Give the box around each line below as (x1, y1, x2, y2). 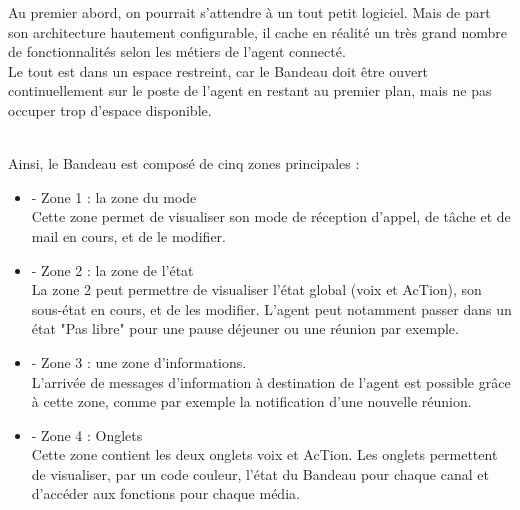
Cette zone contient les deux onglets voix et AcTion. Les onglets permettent (31, 444, 498, 465)
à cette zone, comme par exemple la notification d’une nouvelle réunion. (31, 391, 472, 412)
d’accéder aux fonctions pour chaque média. (31, 483, 300, 504)
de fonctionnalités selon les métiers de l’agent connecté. (8, 41, 346, 62)
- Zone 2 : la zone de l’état (31, 259, 194, 280)
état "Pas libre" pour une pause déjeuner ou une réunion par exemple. (31, 318, 459, 339)
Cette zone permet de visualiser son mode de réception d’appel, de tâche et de (31, 206, 511, 227)
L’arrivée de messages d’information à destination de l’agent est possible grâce (31, 371, 511, 392)
